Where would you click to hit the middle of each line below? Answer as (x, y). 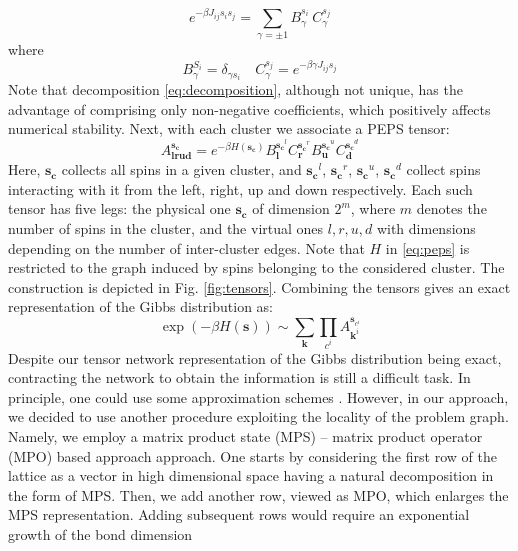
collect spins (443, 169)
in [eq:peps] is (427, 247)
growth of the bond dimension (100, 533)
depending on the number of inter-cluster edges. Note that (186, 247)
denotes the (451, 208)
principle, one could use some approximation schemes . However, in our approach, (258, 396)
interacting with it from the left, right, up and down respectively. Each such (240, 188)
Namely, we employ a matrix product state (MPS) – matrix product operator (245, 435)
